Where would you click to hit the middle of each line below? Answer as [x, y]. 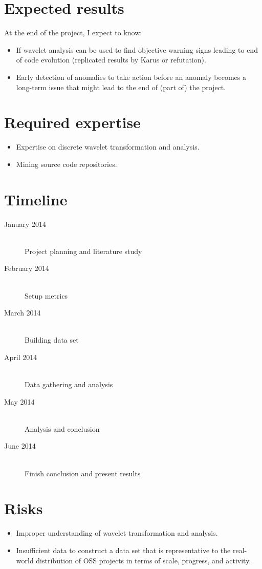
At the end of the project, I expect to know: [73, 33]
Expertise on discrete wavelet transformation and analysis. [108, 147]
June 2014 [20, 446]
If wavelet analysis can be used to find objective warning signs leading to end [137, 49]
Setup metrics [46, 295]
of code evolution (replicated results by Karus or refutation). [111, 60]
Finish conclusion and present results [83, 473]
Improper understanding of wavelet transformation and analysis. [117, 533]
